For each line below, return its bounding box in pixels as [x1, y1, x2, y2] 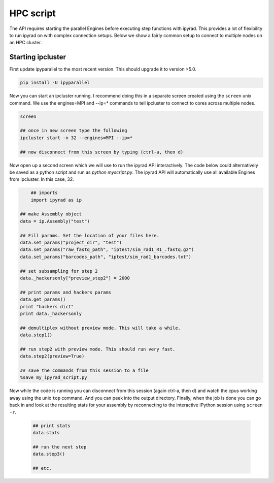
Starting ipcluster [9, 53, 66, 61]
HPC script [9, 8, 56, 19]
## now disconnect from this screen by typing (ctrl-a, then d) [20, 149, 184, 155]
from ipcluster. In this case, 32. [9, 176, 75, 182]
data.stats [32, 430, 60, 435]
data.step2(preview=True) [20, 353, 85, 359]
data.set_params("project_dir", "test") [20, 240, 122, 246]
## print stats [32, 423, 71, 429]
